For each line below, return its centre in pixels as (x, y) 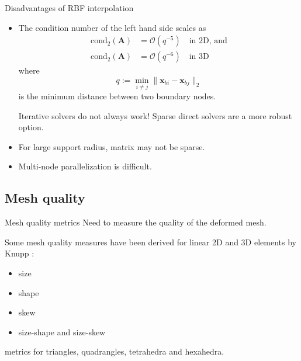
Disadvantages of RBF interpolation (69, 8)
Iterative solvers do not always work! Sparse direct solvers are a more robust (155, 115)
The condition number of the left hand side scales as (112, 27)
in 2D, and (208, 41)
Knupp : (20, 253)
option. (31, 127)
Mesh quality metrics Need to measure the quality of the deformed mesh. (136, 222)
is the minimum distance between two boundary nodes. (117, 96)
